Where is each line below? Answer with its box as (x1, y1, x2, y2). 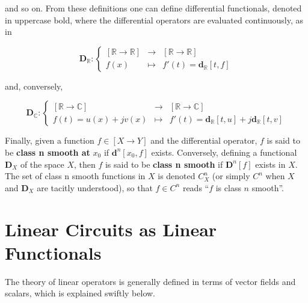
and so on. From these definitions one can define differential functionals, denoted (5, 2, 302, 14)
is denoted (158, 170, 196, 182)
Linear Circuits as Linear (5, 216, 217, 241)
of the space (20, 158, 64, 170)
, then (73, 158, 96, 170)
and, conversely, (5, 79, 63, 92)
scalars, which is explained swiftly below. (5, 287, 156, 299)
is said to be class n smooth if (105, 158, 223, 170)
